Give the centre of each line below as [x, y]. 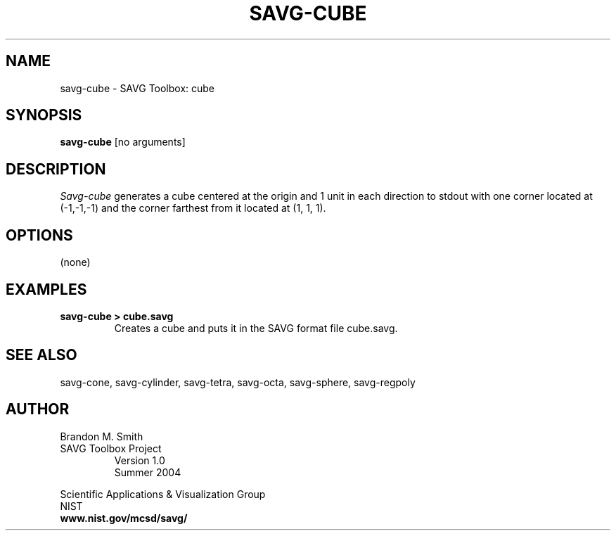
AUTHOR [38, 409]
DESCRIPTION [56, 169]
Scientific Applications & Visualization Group [163, 494]
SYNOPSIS [44, 115]
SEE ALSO [41, 355]
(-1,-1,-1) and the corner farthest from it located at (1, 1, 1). [193, 208]
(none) [75, 262]
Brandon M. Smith [102, 436]
